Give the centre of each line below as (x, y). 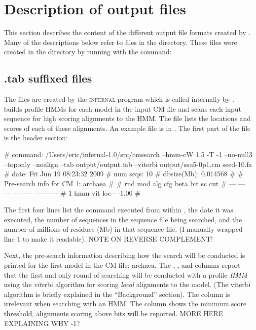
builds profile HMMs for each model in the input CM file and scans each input (123, 108)
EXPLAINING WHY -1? (42, 323)
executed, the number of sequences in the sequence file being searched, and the (123, 219)
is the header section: (36, 138)
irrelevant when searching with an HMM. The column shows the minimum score (125, 304)
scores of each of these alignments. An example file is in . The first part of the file (127, 128)
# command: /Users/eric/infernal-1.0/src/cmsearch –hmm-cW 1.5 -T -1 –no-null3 (128, 154)
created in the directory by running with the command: (88, 52)
